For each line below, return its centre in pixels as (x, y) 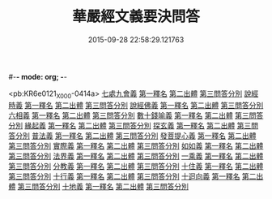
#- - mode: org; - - (38, 76)
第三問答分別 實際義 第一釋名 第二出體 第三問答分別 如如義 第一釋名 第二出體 (136, 145)
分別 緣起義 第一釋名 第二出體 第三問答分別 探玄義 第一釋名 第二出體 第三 (130, 125)
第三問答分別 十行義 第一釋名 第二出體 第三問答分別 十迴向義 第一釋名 (124, 176)
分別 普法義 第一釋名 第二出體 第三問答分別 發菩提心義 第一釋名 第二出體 (136, 136)
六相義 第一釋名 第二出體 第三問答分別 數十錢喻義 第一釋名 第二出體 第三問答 (136, 115)
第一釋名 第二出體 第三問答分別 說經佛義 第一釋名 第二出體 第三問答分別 (144, 105)
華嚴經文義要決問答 (136, 17)
